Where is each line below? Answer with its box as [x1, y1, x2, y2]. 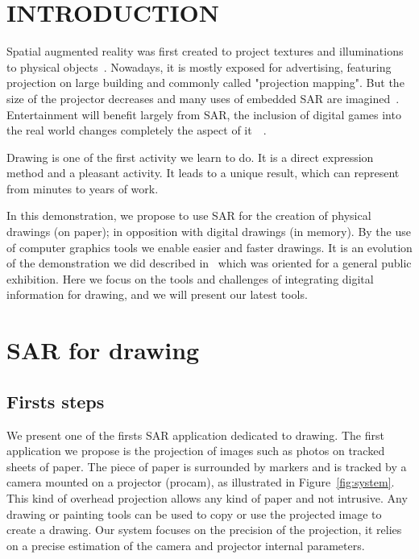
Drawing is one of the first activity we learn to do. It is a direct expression [6, 148, 374, 165]
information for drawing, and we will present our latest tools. [6, 286, 308, 303]
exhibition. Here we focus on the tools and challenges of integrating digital [6, 270, 374, 287]
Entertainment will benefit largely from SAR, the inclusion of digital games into [6, 106, 401, 122]
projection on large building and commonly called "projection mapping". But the [6, 74, 404, 91]
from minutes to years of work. [6, 180, 159, 197]
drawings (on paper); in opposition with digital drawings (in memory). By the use [6, 223, 411, 240]
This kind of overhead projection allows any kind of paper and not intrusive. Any [6, 489, 408, 506]
